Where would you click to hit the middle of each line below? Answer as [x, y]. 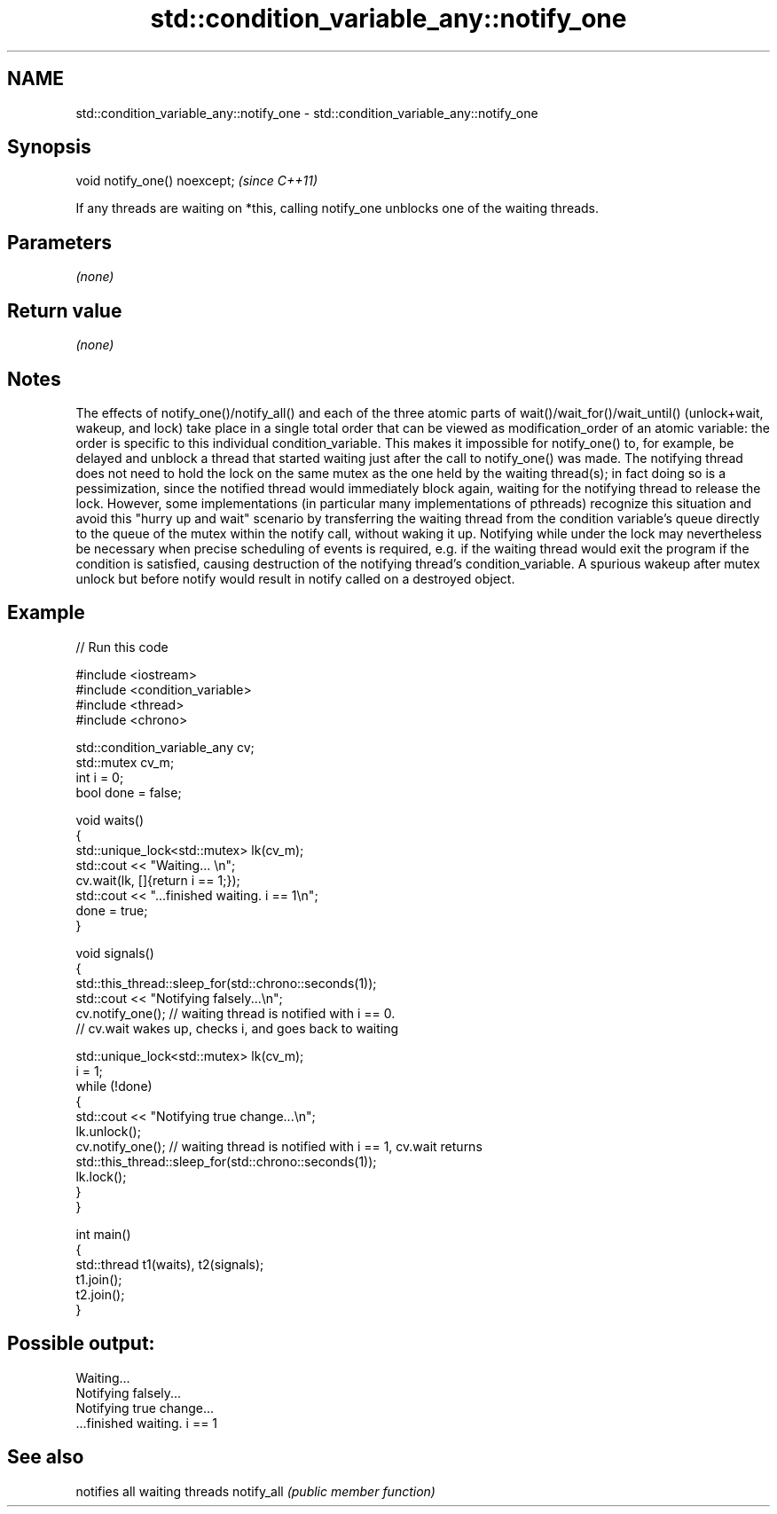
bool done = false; [129, 792]
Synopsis [49, 147]
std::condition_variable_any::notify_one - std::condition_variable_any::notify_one [307, 113]
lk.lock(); [101, 1176]
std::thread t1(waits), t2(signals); [170, 1264]
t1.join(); [99, 1279]
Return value [65, 310]
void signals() [115, 953]
